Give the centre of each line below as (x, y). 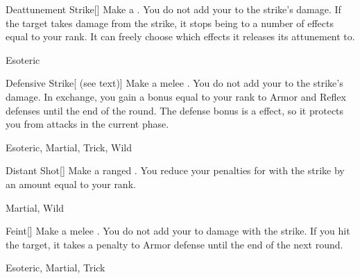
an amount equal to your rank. (71, 184)
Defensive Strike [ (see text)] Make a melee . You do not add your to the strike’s (174, 83)
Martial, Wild (35, 207)
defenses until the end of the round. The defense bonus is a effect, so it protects (175, 110)
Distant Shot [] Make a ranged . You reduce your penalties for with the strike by (175, 170)
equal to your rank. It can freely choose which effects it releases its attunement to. (180, 36)
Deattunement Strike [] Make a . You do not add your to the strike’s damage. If (173, 9)
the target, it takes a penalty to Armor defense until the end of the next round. (174, 244)
